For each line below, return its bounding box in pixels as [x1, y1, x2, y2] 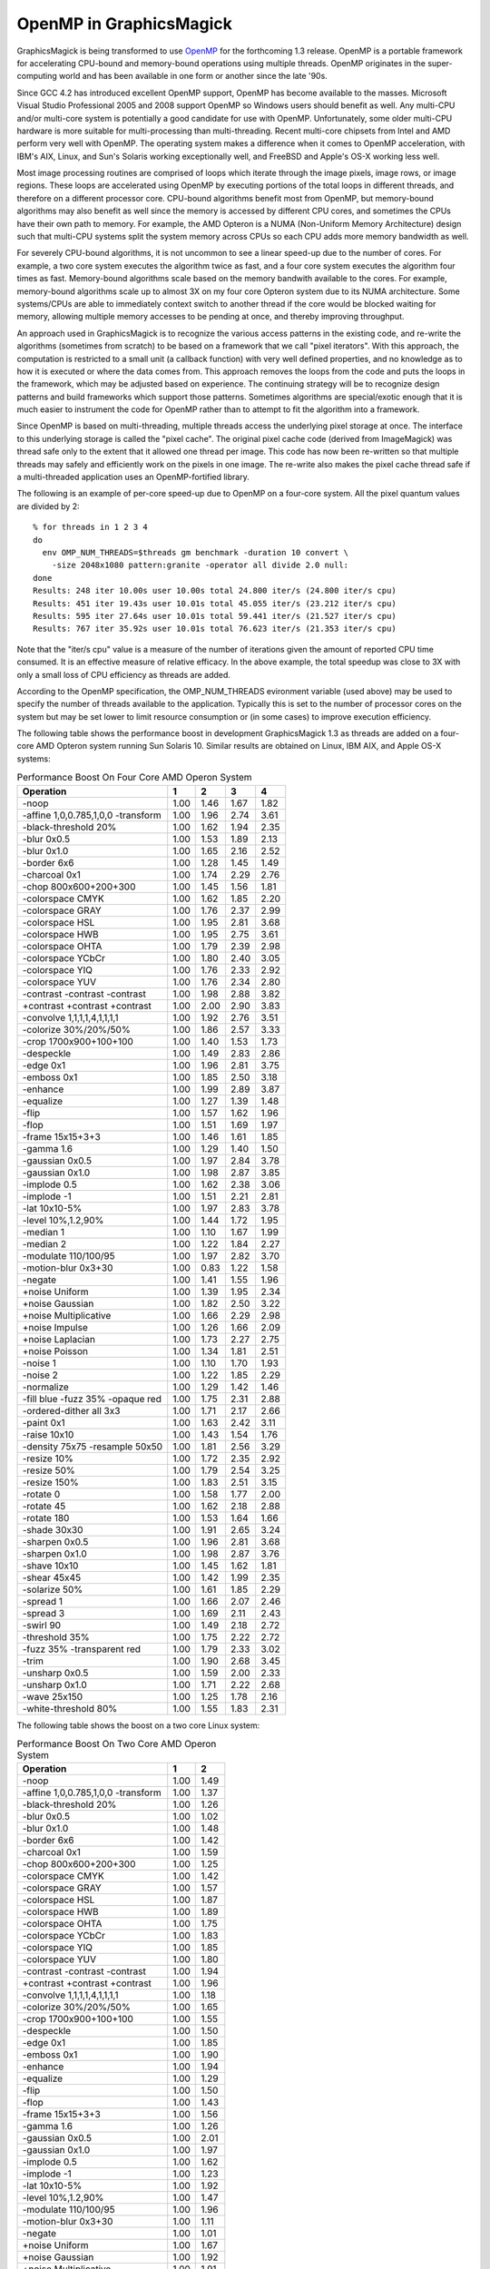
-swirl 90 [22, 1618, 62, 1631]
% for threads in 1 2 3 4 [33, 522, 149, 533]
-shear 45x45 [22, 1571, 82, 1584]
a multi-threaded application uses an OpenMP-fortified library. [16, 472, 250, 483]
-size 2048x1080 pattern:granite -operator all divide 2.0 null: [51, 560, 349, 571]
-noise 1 [22, 1357, 56, 1370]
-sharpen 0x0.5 [22, 1535, 89, 1547]
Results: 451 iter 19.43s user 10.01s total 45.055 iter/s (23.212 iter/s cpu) [33, 598, 397, 608]
